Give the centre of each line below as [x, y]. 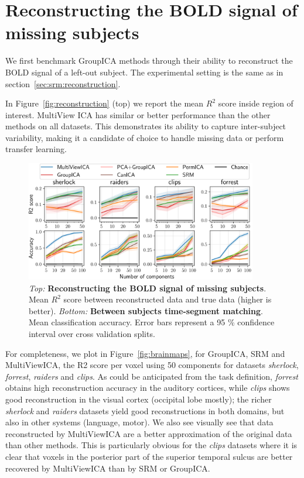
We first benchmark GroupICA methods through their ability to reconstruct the [149, 61]
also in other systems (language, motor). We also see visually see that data [139, 422]
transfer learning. [36, 149]
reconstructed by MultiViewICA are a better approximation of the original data [149, 433]
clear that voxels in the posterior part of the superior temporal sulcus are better [149, 456]
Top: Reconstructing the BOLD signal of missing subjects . [148, 288]
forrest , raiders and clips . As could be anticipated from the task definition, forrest [152, 376]
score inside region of [256, 103]
